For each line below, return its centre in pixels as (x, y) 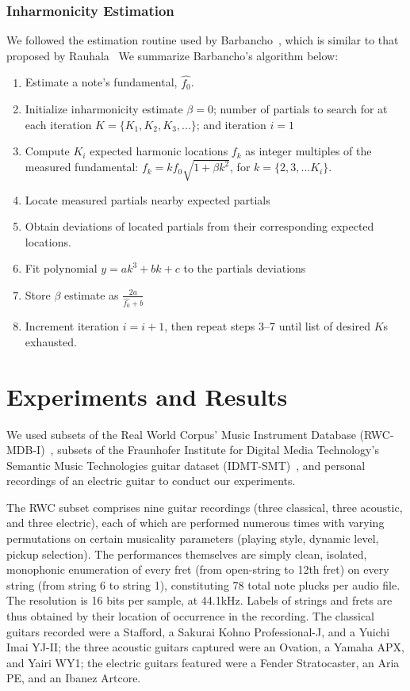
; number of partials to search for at (300, 109)
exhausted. (51, 341)
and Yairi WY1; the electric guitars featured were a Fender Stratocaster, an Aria (203, 662)
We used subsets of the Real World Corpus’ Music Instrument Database (181, 434)
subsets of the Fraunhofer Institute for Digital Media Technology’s (218, 450)
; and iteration (231, 124)
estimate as (92, 294)
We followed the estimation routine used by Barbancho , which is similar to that (203, 40)
